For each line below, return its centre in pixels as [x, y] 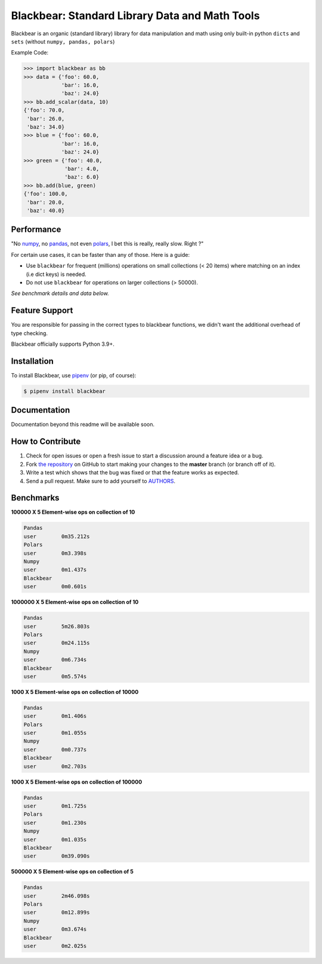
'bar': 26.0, [46, 119]
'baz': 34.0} [46, 127]
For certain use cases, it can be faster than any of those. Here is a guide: [100, 254]
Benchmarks [35, 498]
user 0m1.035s [55, 839]
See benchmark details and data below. [60, 293]
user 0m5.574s [55, 676]
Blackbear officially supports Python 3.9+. [63, 344]
